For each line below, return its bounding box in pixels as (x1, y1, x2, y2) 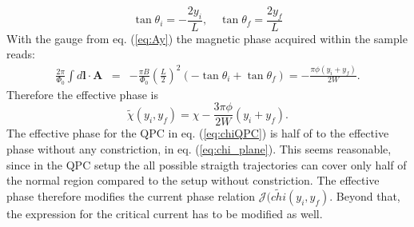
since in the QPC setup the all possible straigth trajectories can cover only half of (6, 156, 407, 173)
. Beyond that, (329, 188, 400, 205)
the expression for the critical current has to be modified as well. (6, 205, 323, 222)
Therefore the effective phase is (6, 86, 158, 102)
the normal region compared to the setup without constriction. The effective (6, 172, 380, 189)
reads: (6, 46, 35, 62)
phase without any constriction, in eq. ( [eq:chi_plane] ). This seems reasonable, (6, 141, 392, 157)
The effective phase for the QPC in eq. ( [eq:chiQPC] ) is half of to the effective (6, 125, 389, 141)
